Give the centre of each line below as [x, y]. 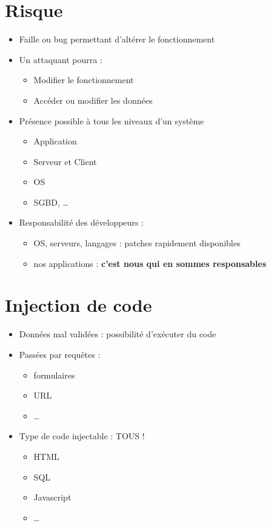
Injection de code [79, 305]
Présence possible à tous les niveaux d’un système [112, 120]
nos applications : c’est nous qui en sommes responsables [150, 263]
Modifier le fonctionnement [84, 80]
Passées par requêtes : [60, 354]
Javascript [52, 497]
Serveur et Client [65, 161]
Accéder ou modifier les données [93, 100]
